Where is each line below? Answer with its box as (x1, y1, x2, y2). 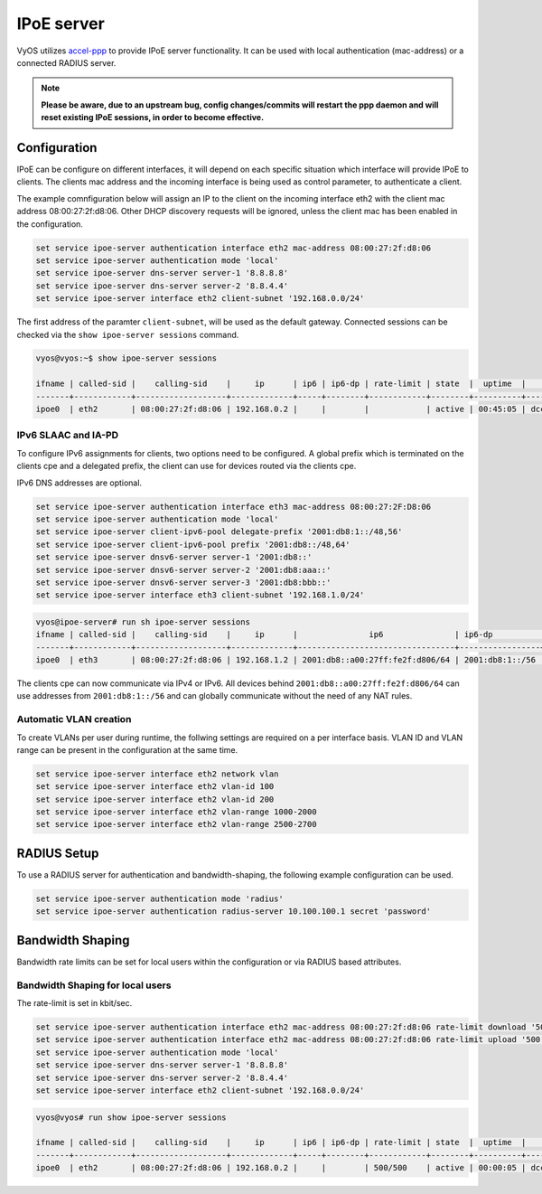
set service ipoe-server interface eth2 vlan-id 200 (35, 794, 275, 804)
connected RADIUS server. (16, 57, 117, 68)
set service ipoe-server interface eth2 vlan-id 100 (35, 782, 275, 792)
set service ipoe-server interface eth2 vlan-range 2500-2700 (35, 819, 317, 830)
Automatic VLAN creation (16, 713, 132, 726)
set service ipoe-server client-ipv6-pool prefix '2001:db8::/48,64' (35, 539, 350, 550)
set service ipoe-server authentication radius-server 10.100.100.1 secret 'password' (35, 907, 432, 917)
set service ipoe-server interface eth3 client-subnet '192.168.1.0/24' (35, 590, 365, 600)
